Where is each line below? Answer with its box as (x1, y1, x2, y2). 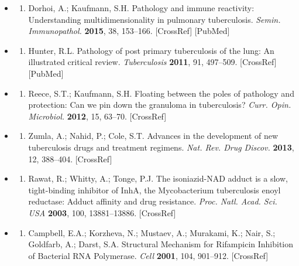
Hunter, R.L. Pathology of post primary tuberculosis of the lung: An (28, 44, 274, 56)
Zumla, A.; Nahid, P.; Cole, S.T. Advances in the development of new (28, 129, 279, 142)
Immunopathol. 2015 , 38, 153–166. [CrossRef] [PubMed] (28, 25, 230, 37)
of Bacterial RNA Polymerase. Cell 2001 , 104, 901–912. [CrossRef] (28, 249, 269, 261)
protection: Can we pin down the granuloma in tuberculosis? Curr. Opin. (28, 98, 291, 111)
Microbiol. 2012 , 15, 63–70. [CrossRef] (28, 110, 167, 122)
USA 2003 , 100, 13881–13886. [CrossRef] (28, 206, 176, 219)
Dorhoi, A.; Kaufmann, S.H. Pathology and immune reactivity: (28, 2, 255, 13)
